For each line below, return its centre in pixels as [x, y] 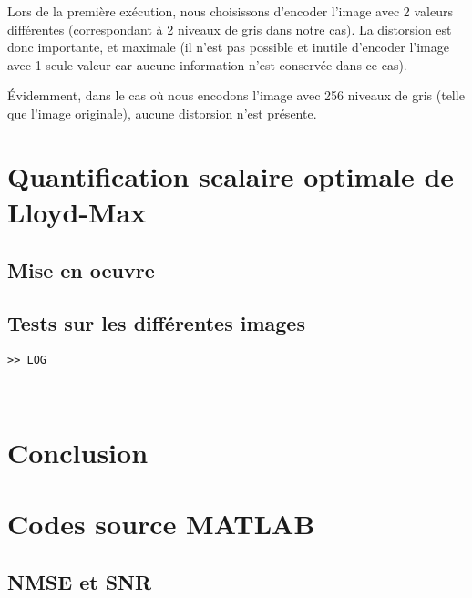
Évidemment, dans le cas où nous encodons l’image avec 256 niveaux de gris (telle [236, 95]
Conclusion [78, 452]
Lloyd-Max [77, 211]
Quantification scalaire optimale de [231, 175]
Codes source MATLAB [161, 523]
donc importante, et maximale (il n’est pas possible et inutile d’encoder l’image [228, 47]
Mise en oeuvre [81, 269]
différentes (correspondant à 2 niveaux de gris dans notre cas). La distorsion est [230, 29]
